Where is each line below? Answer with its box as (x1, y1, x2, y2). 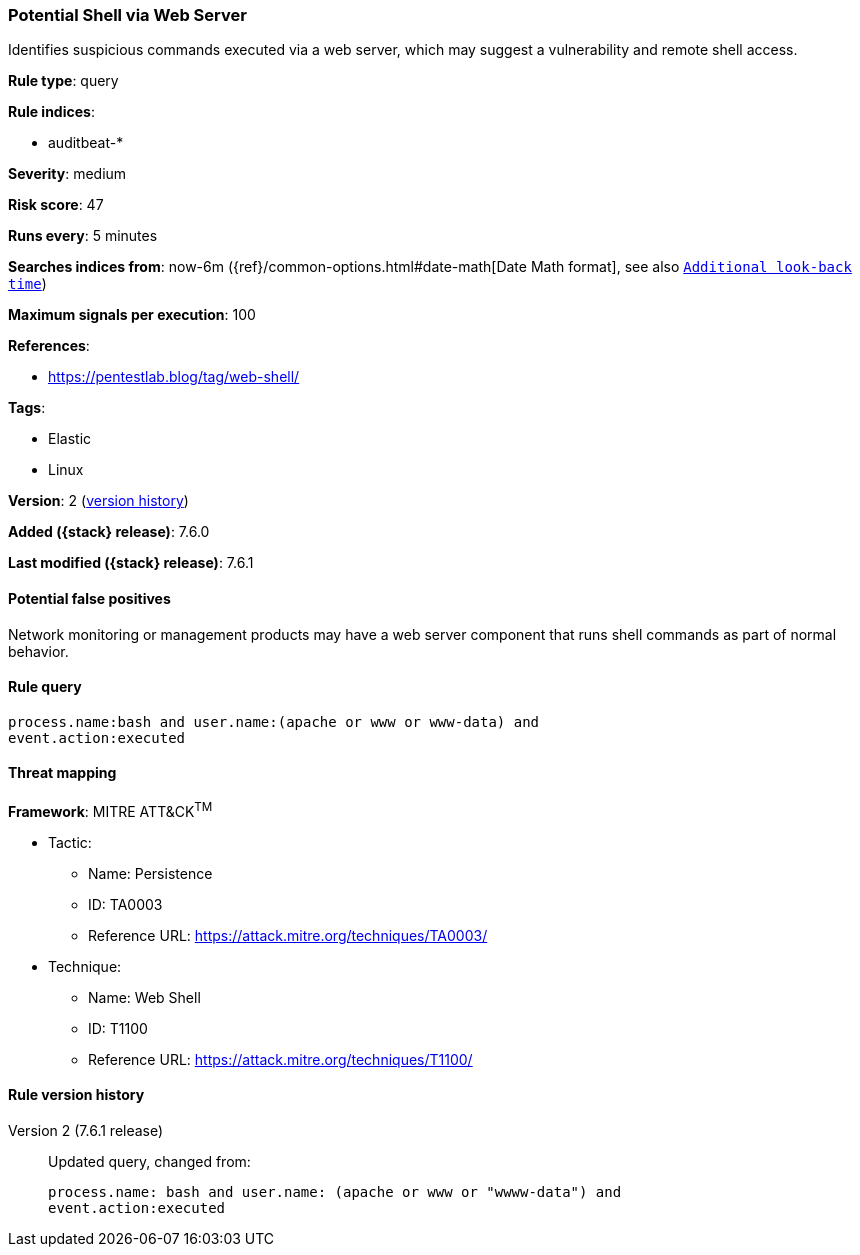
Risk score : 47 (8, 196, 104, 214)
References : (8, 337, 90, 355)
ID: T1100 (88, 1019, 148, 1037)
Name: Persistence (88, 864, 213, 882)
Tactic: (48, 833, 92, 851)
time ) (8, 275, 47, 293)
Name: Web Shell (88, 988, 201, 1006)
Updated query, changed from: (48, 1152, 251, 1170)
